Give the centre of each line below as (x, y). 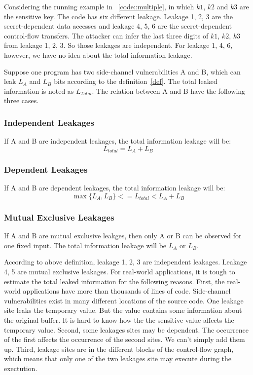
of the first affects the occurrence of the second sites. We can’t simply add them (125, 339)
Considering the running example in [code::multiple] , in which (99, 6)
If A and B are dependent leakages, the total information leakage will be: (115, 188)
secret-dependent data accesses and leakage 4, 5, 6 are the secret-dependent (118, 26)
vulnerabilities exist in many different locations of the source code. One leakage (124, 300)
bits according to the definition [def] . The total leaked (136, 81)
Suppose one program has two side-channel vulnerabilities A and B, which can (122, 71)
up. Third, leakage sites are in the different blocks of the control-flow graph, (119, 349)
